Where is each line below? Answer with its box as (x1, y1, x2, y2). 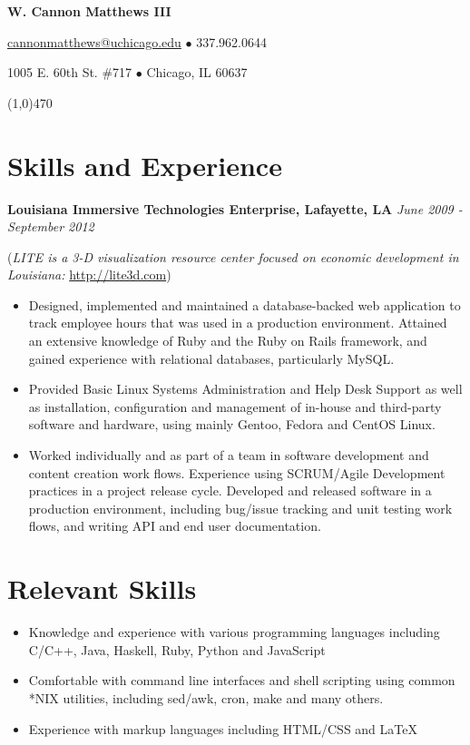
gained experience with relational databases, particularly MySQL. (28, 348, 395, 368)
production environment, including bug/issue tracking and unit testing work (28, 498, 453, 517)
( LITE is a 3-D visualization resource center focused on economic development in (7, 247, 459, 266)
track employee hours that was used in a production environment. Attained (28, 313, 447, 332)
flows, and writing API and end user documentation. (28, 516, 321, 535)
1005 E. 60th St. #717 (7, 63, 132, 82)
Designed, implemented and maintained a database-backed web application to (28, 295, 461, 314)
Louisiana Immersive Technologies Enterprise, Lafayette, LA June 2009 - (7, 199, 463, 218)
